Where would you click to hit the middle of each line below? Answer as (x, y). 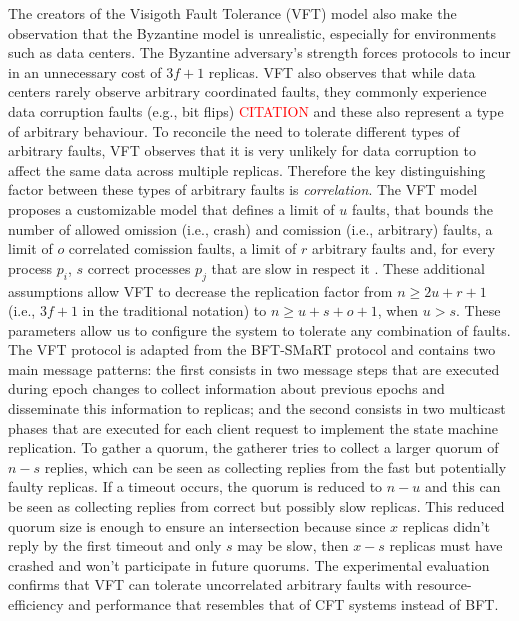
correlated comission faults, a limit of (182, 248)
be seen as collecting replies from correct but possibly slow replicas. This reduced (256, 506)
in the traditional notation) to (174, 310)
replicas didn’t (446, 525)
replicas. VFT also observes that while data (342, 71)
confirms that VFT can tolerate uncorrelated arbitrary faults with (210, 584)
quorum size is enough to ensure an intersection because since (197, 525)
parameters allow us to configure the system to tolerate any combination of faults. (259, 329)
